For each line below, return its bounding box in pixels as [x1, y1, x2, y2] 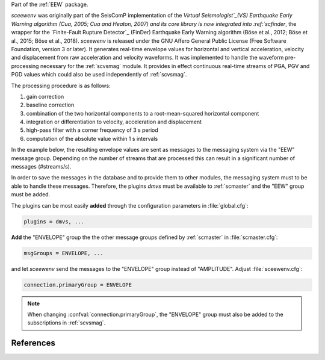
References [11, 338, 55, 349]
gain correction [26, 93, 64, 100]
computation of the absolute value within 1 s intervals [26, 135, 158, 142]
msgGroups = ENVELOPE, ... [23, 250, 104, 256]
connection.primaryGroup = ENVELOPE [23, 281, 132, 288]
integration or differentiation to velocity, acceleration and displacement [26, 118, 202, 126]
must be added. [11, 191, 51, 198]
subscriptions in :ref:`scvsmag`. [27, 319, 106, 326]
